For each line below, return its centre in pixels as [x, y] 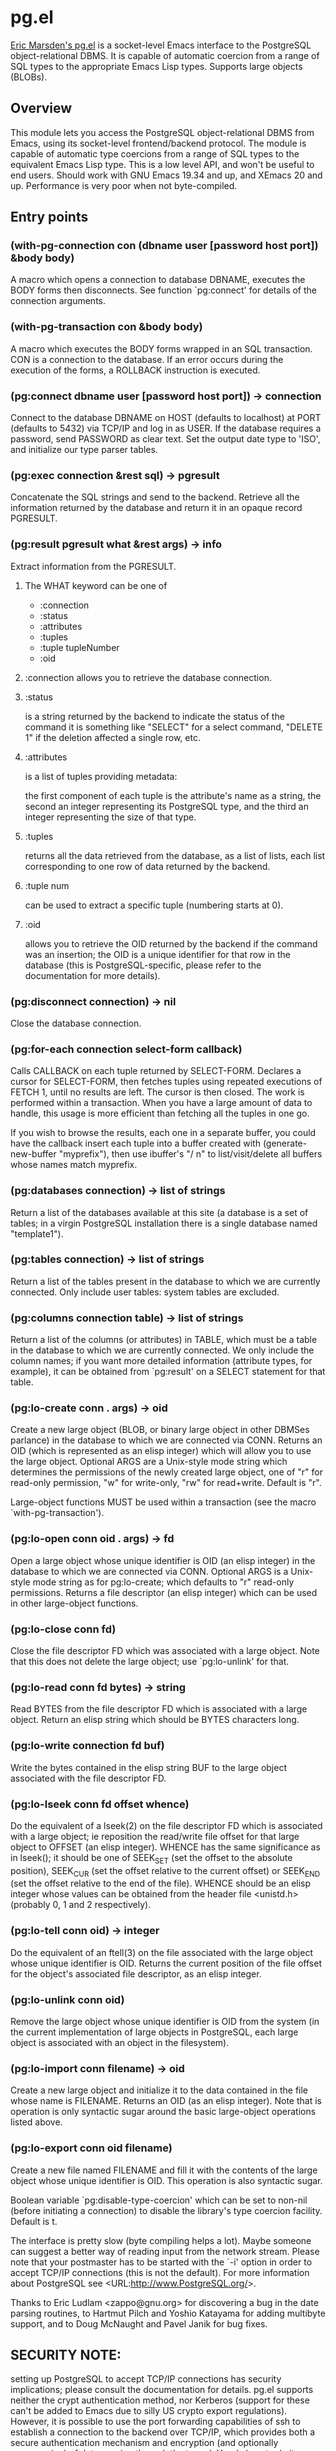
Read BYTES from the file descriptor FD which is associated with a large [159, 1709]
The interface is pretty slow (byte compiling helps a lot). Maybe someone [161, 2240]
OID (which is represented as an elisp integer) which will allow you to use [161, 1451]
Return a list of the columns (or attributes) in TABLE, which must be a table [164, 1340]
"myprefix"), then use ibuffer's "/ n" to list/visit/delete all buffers [190, 1154]
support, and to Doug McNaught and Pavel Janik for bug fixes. [139, 2323]
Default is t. [34, 2221]
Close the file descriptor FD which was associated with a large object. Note [165, 1650]
